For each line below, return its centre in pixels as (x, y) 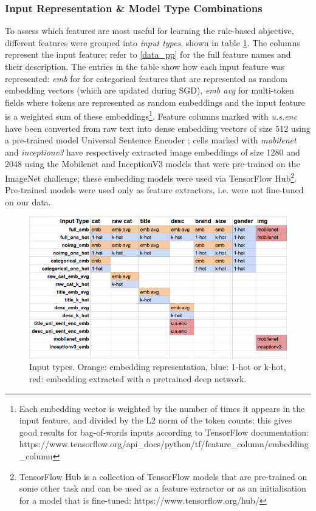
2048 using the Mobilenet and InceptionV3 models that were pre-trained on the (153, 164)
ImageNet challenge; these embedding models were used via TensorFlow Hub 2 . (151, 177)
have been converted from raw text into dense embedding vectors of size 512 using (158, 128)
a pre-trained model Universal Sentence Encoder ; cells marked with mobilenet (151, 140)
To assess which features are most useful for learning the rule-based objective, (149, 31)
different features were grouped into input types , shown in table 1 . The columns (153, 42)
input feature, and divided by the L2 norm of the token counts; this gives (156, 420)
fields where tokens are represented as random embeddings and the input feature (155, 102)
